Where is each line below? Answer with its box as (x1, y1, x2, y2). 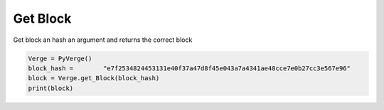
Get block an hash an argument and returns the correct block (13, 35, 193, 44)
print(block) (28, 84, 74, 92)
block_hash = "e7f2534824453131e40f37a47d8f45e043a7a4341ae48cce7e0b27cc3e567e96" (28, 64, 351, 72)
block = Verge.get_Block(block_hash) (28, 75, 160, 82)
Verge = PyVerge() (28, 54, 92, 62)
